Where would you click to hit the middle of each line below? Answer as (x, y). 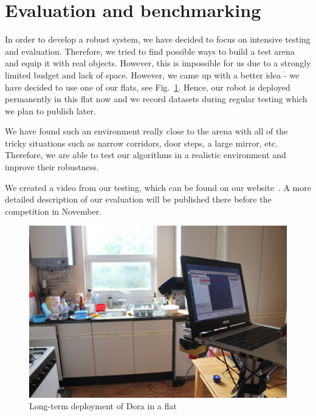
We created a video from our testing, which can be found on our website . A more (158, 187)
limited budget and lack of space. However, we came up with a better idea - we (152, 75)
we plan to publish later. (50, 110)
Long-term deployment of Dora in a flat (103, 406)
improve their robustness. (52, 167)
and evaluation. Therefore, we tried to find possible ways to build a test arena (150, 51)
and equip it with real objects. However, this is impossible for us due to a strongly (158, 63)
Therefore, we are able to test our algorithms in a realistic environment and (146, 155)
